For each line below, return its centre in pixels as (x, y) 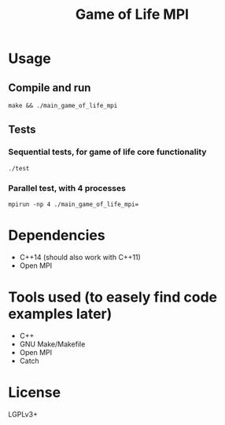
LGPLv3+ (23, 414)
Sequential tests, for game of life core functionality (107, 152)
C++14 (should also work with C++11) (80, 257)
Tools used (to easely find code (113, 297)
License (35, 392)
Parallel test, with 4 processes (67, 188)
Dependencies (57, 235)
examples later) (60, 314)
